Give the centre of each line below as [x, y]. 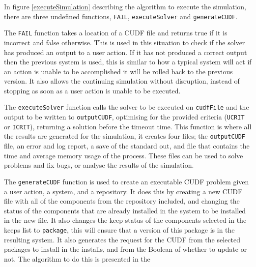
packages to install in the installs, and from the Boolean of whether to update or [126, 249]
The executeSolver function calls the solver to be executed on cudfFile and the [127, 107]
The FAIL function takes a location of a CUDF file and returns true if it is [116, 33]
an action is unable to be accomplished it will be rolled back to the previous [118, 71]
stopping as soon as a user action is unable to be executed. [92, 90]
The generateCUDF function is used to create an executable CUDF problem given [127, 181]
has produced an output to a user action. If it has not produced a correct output [126, 52]
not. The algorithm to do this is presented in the [77, 258]
